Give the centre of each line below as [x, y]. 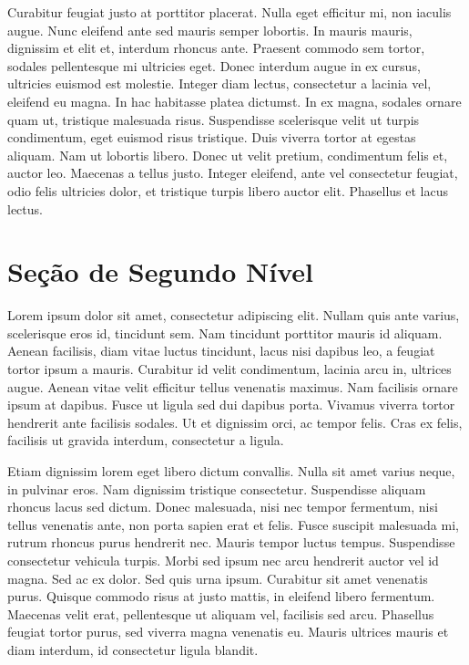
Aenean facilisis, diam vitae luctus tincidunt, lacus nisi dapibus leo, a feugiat [221, 351]
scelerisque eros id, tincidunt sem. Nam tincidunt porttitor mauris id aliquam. [225, 332]
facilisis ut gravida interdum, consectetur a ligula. [146, 440]
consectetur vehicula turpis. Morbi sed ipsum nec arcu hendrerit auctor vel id [223, 560]
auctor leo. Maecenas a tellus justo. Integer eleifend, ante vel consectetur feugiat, [233, 173]
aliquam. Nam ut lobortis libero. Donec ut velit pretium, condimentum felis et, [228, 155]
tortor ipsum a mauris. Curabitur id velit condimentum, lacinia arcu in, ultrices [229, 369]
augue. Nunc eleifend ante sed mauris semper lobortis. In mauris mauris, [210, 30]
